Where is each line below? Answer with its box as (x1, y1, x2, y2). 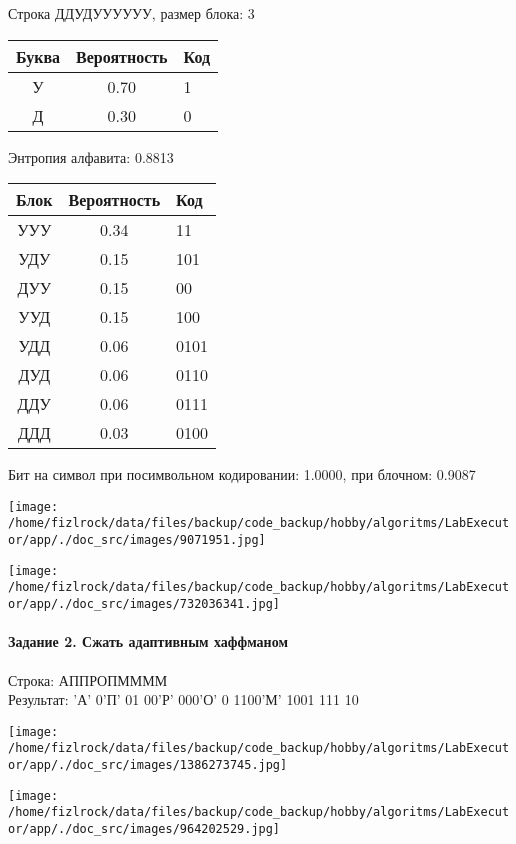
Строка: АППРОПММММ (8, 669, 168, 690)
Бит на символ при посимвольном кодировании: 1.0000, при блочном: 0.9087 (8, 464, 476, 485)
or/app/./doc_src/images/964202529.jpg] (8, 821, 281, 836)
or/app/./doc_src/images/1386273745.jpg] (8, 758, 288, 773)
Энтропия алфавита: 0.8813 (8, 146, 174, 167)
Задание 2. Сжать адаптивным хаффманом (8, 631, 288, 652)
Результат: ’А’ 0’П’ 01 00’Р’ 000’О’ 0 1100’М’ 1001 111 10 (8, 689, 359, 710)
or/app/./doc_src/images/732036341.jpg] (8, 597, 281, 612)
